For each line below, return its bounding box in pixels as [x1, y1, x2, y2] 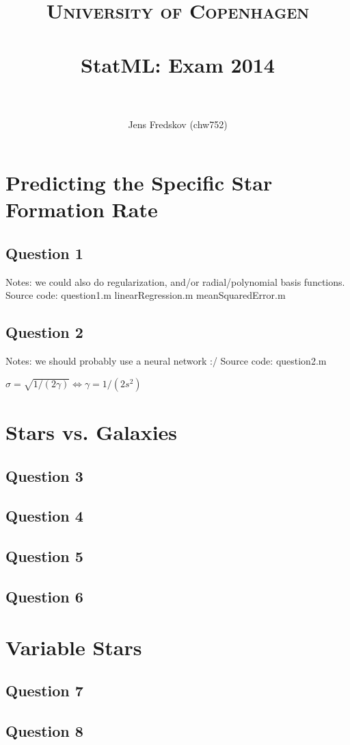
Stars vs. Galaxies [5, 418, 178, 446]
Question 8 [5, 720, 83, 741]
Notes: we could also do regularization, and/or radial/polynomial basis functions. [5, 274, 345, 289]
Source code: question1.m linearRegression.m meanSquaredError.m [5, 288, 286, 302]
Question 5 [5, 546, 83, 567]
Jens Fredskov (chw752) [128, 117, 228, 131]
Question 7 [5, 680, 83, 701]
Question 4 [5, 505, 83, 526]
